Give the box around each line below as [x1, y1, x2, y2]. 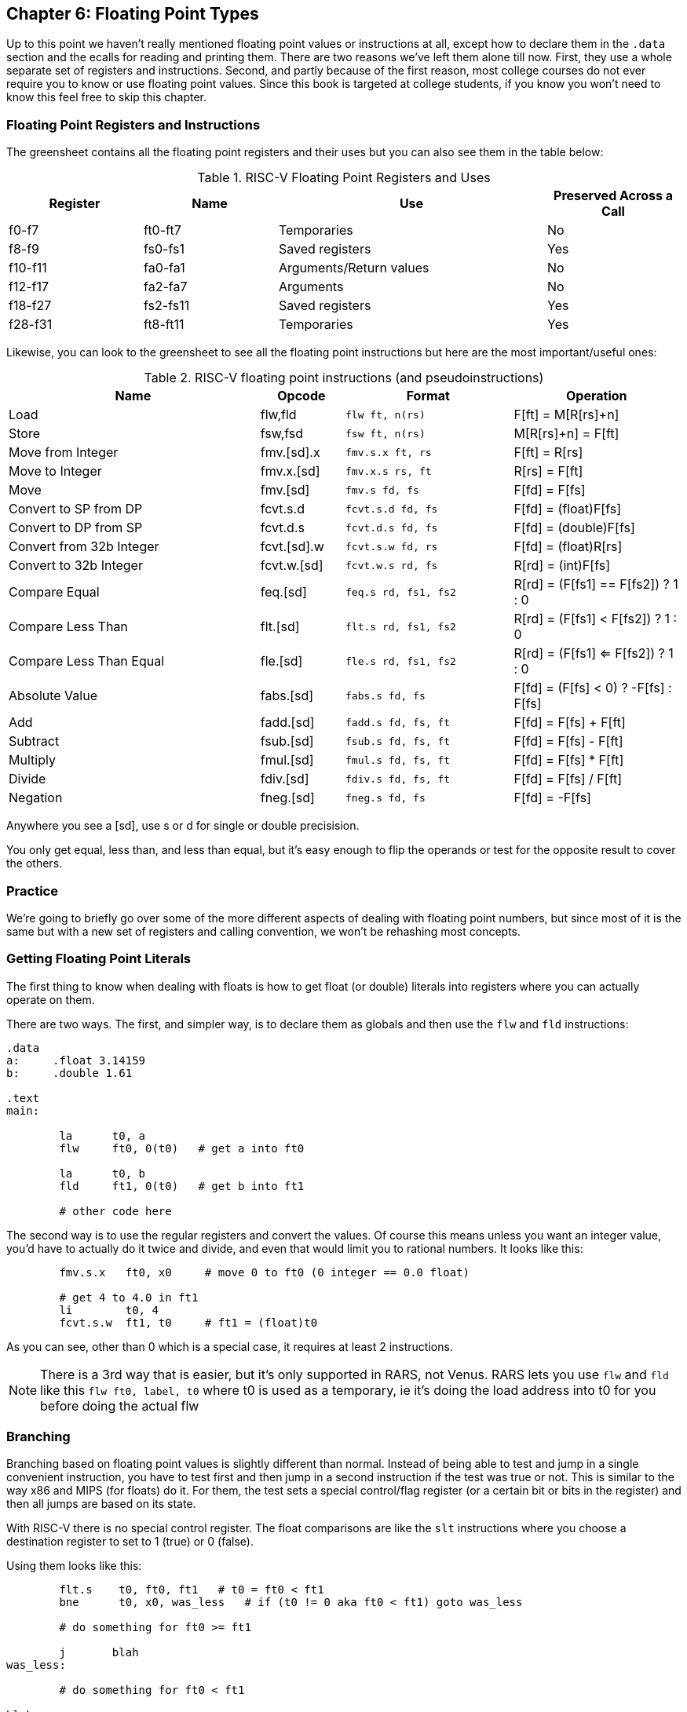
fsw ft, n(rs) [345, 427, 426, 440]
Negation [9, 790, 63, 806]
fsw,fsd [260, 425, 304, 442]
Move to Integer [9, 463, 102, 480]
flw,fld [260, 407, 297, 423]
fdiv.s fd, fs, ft [345, 772, 451, 785]
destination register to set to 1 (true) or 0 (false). [6, 1535, 254, 1549]
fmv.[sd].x [260, 444, 320, 461]
